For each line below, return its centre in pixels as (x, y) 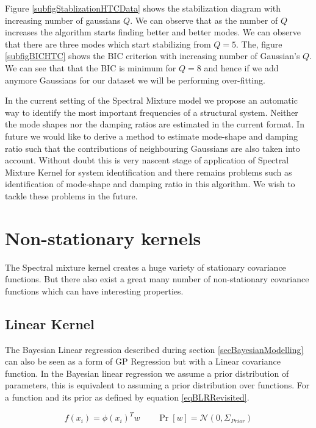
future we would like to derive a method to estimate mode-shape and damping (152, 136)
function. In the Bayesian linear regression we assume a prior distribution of (147, 373)
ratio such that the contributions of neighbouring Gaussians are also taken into (153, 148)
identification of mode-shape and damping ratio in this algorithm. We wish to (150, 184)
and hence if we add (241, 67)
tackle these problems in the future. (71, 195)
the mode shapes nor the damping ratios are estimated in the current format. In (155, 124)
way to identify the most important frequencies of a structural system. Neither (152, 112)
